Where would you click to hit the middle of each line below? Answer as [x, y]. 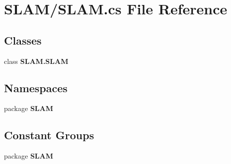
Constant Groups [49, 135]
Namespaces [36, 87]
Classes [23, 40]
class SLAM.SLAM [36, 61]
